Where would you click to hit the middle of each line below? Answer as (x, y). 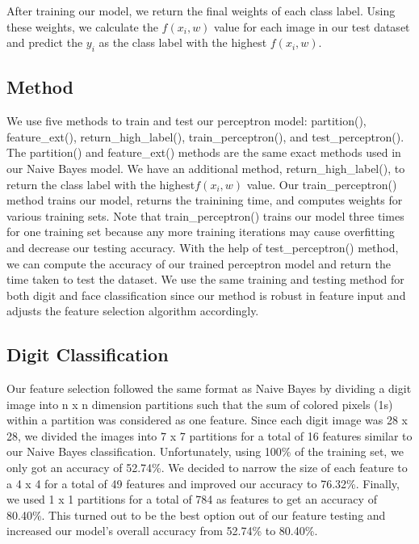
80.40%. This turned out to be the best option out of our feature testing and (196, 514)
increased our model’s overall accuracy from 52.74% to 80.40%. (162, 531)
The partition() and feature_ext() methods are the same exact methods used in (204, 152)
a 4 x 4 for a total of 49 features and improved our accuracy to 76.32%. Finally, (203, 483)
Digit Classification (88, 354)
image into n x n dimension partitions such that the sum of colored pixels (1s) (200, 404)
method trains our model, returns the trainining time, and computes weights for (205, 200)
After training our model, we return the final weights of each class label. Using (201, 11)
